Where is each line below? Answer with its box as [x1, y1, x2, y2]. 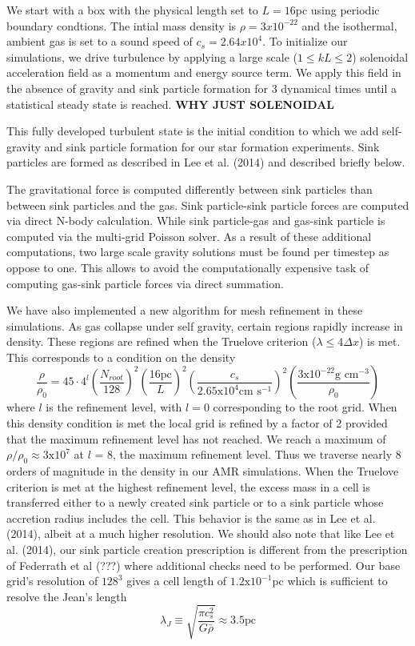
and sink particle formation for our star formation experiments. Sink [44, 138, 380, 154]
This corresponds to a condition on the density [6, 348, 236, 365]
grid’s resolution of [6, 572, 98, 589]
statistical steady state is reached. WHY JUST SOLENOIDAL [6, 95, 335, 112]
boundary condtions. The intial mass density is [6, 17, 237, 34]
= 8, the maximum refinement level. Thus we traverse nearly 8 [94, 446, 401, 463]
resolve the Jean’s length [6, 588, 127, 604]
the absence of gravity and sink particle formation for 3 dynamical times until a [6, 79, 397, 96]
